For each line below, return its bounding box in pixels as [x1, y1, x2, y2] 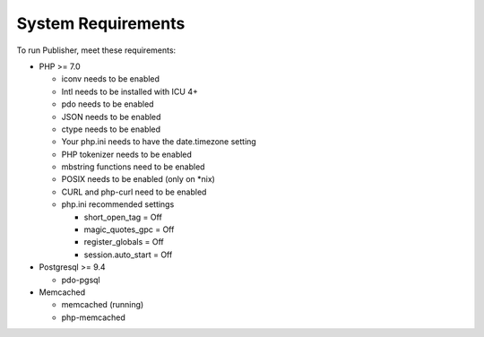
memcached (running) [61, 299, 144, 310]
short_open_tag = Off [83, 212, 163, 222]
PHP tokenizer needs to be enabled [61, 149, 193, 160]
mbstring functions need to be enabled [61, 161, 205, 172]
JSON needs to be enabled [61, 111, 161, 122]
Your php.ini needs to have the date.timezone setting [61, 136, 257, 147]
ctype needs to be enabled [61, 124, 161, 134]
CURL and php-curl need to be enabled [61, 186, 207, 197]
